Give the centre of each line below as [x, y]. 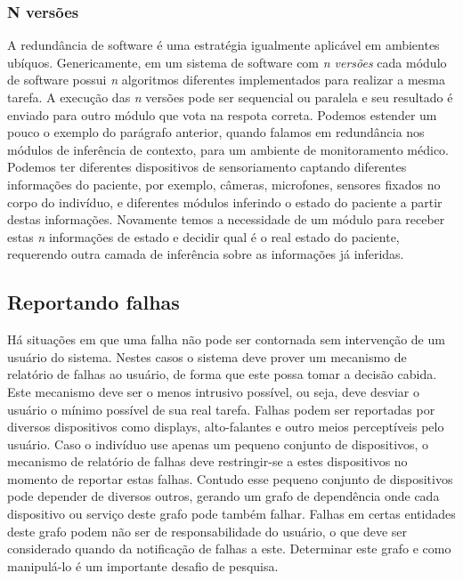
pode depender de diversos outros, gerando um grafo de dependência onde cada [223, 496]
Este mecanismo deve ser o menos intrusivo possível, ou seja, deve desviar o [213, 391]
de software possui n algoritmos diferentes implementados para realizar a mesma [226, 80]
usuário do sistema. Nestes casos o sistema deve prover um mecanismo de [207, 356]
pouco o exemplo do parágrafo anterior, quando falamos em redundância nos [216, 132]
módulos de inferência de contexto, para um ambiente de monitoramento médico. [228, 149]
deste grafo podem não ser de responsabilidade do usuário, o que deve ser [207, 531]
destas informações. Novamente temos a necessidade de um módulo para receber [226, 219]
